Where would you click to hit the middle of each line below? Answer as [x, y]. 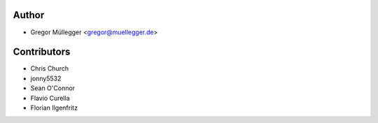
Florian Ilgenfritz [54, 108]
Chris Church [50, 68]
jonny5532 [46, 78]
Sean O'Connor [53, 88]
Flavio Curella [50, 98]
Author [29, 15]
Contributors [42, 52]
